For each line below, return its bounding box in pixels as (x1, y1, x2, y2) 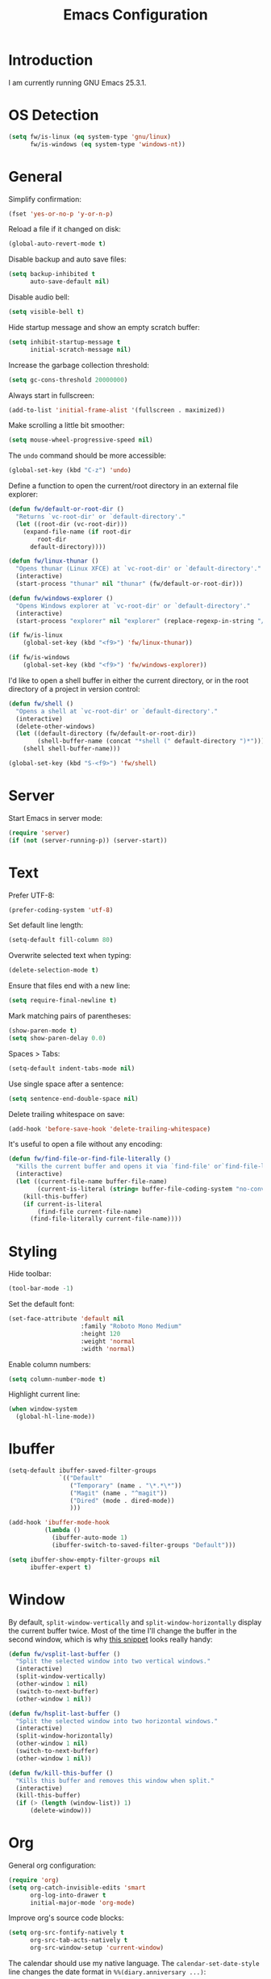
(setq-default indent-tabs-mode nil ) (8, 1064, 135, 1073)
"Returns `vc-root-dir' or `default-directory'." (15, 513, 186, 521)
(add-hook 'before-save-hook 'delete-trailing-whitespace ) (8, 1124, 211, 1133)
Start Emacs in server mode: (8, 813, 103, 822)
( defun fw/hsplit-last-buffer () (8, 1709, 121, 1718)
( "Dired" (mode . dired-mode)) (69, 1496, 175, 1504)
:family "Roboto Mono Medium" (80, 1322, 182, 1330)
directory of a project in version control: (8, 684, 140, 693)
